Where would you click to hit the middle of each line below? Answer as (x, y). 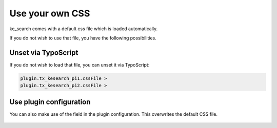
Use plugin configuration (50, 102)
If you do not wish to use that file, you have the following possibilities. (83, 38)
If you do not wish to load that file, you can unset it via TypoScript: (80, 65)
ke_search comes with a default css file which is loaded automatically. (84, 29)
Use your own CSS (50, 13)
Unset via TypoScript (44, 52)
